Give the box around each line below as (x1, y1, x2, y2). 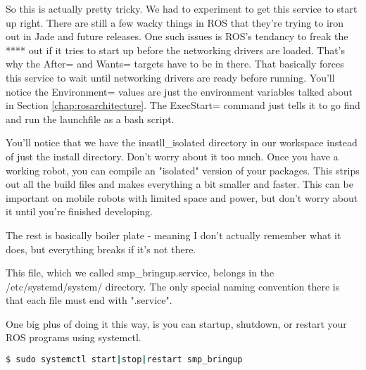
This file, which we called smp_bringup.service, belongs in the (6, 265, 274, 280)
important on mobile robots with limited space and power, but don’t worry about (6, 190, 358, 205)
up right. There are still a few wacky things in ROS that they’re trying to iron (6, 15, 344, 30)
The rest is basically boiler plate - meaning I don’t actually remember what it (6, 227, 341, 242)
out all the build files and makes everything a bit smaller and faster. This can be (6, 177, 354, 191)
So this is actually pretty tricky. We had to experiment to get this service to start (6, 1, 358, 15)
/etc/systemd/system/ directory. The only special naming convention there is (6, 279, 340, 293)
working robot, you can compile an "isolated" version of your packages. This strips (6, 162, 360, 177)
